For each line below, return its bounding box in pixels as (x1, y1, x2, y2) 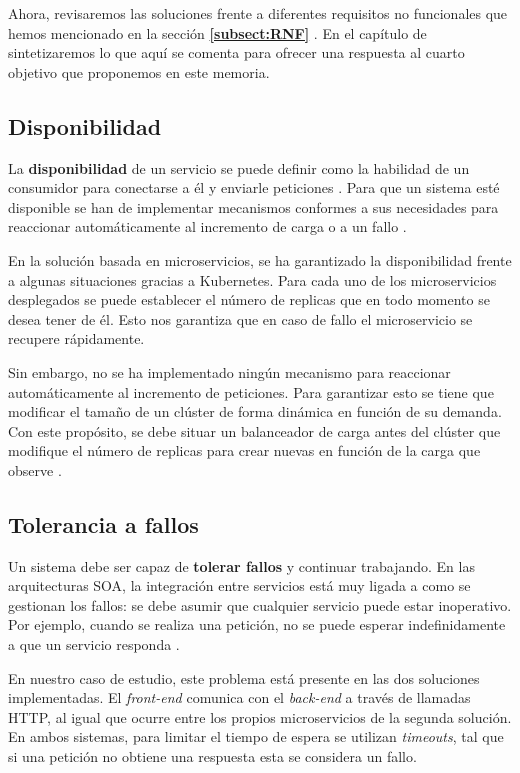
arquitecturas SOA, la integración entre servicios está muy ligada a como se (8, 575, 471, 596)
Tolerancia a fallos (8, 508, 199, 539)
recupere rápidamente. (8, 328, 145, 349)
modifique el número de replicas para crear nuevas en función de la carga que (8, 440, 481, 461)
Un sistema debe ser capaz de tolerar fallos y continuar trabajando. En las (8, 555, 475, 576)
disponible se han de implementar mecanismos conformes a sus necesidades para (8, 196, 499, 217)
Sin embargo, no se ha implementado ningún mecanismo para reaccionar (8, 361, 451, 382)
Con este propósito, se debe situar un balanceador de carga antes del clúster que (8, 420, 501, 441)
